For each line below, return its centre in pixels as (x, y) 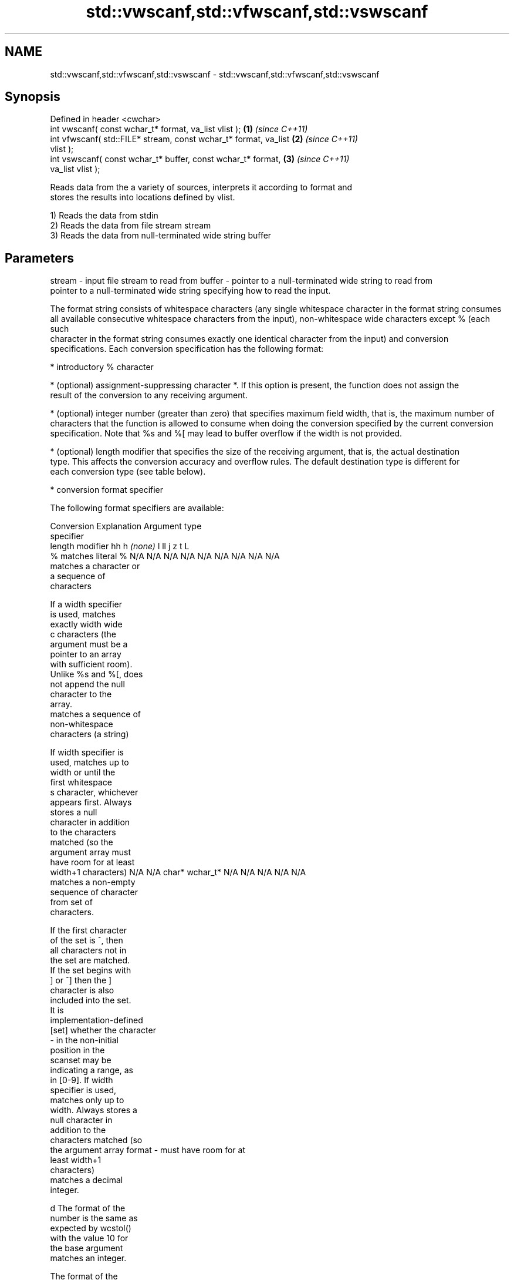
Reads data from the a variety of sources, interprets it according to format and (201, 187)
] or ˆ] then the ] (81, 980)
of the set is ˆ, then (87, 940)
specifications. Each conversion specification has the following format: (187, 349)
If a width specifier (86, 604)
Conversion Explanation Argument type (126, 526)
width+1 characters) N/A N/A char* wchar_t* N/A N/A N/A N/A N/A (178, 872)
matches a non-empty (93, 882)
